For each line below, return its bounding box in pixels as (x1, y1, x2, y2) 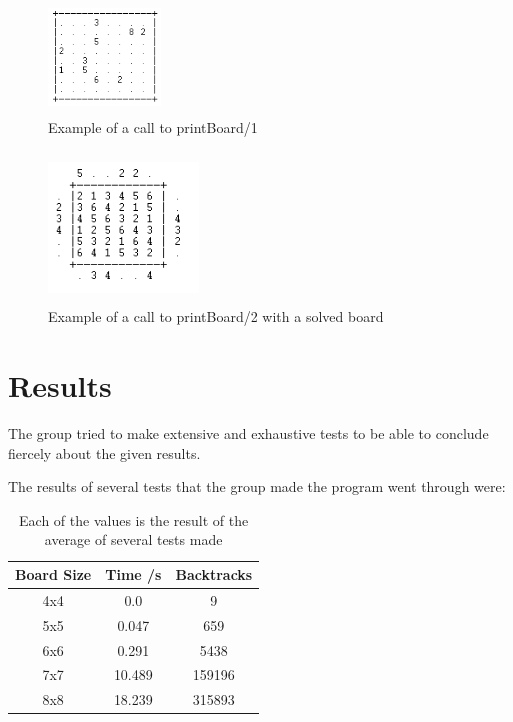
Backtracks (175, 564, 253, 585)
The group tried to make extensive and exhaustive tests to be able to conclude (8, 423, 489, 444)
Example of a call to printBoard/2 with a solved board (48, 306, 384, 327)
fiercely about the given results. (8, 442, 201, 463)
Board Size (15, 564, 92, 585)
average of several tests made (44, 529, 223, 550)
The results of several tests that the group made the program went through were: (8, 476, 506, 497)
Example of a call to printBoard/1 (48, 116, 258, 137)
